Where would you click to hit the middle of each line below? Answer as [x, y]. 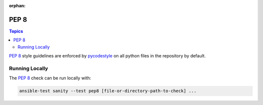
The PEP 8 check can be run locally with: [50, 78]
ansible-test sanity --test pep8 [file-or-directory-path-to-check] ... [108, 91]
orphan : [17, 6]
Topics [16, 31]
